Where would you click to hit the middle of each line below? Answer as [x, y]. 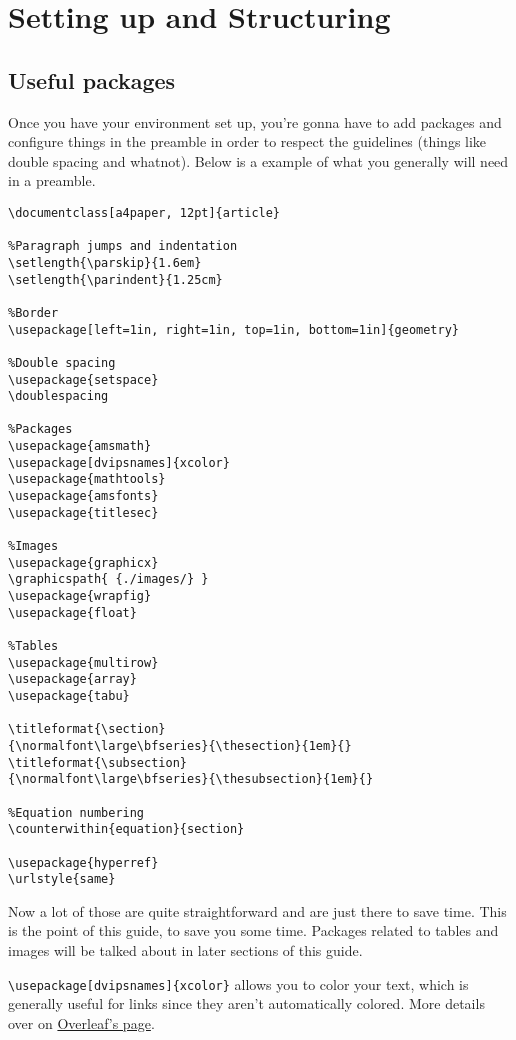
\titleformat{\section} [87, 729]
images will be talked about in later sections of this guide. [185, 950]
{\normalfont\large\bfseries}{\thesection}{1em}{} [180, 745]
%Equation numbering [76, 812]
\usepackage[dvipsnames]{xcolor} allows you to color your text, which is [238, 983]
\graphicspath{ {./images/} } [108, 579]
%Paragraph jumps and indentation [123, 246]
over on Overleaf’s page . [81, 1022]
